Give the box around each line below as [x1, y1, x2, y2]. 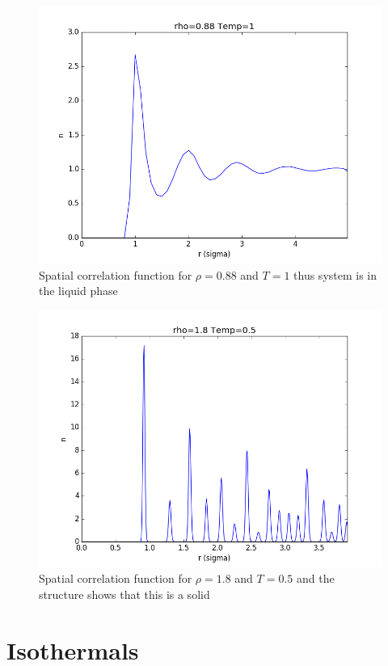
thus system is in [293, 266, 377, 283]
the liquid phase [39, 282, 118, 299]
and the [296, 570, 335, 587]
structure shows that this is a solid [39, 585, 210, 602]
